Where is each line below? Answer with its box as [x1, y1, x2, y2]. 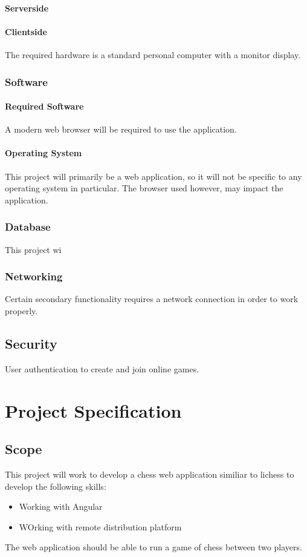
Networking [5, 269, 63, 284]
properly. [5, 305, 38, 317]
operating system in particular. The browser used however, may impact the [5, 182, 283, 194]
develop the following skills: [5, 480, 106, 492]
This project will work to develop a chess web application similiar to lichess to [5, 467, 294, 480]
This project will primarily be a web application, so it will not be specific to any [5, 170, 302, 182]
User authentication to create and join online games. [5, 362, 199, 375]
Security [5, 334, 57, 352]
